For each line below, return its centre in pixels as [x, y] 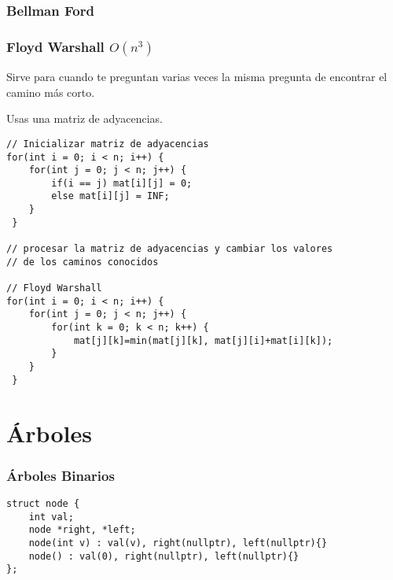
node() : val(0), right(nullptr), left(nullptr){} [164, 556]
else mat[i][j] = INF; [110, 196]
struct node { [43, 503]
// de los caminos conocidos [83, 262]
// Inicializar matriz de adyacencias [108, 144]
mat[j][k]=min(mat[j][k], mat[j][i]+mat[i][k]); [203, 340]
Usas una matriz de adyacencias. [84, 118]
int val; [51, 517]
